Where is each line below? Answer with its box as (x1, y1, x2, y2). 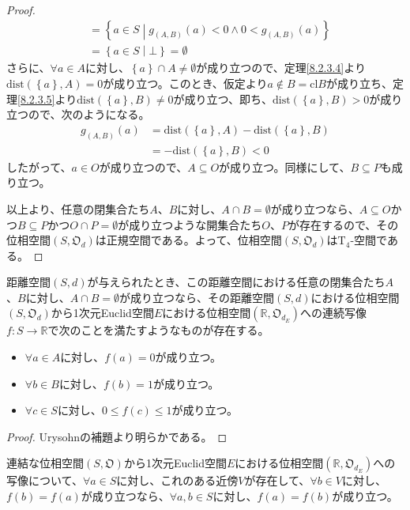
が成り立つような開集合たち (118, 216, 262, 232)
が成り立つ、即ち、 (173, 90, 273, 107)
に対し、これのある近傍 (116, 472, 239, 489)
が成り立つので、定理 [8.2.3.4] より (196, 59, 366, 76)
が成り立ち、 (325, 75, 393, 92)
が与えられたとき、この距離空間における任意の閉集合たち (87, 274, 386, 290)
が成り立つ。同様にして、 (219, 158, 351, 175)
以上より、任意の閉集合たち (6, 200, 150, 217)
